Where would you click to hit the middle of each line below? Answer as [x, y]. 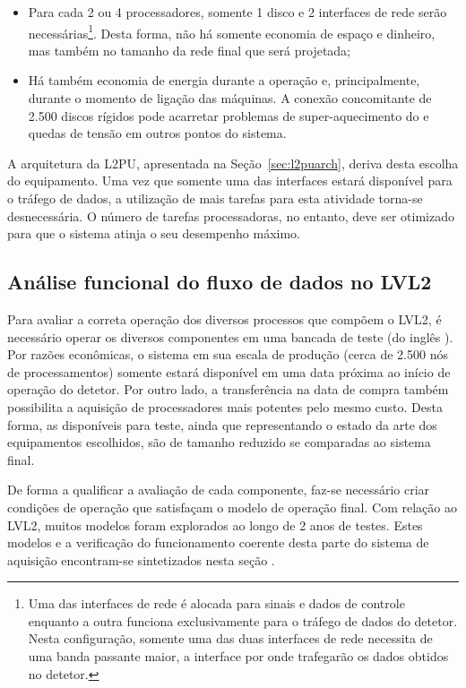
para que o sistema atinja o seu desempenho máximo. [154, 233]
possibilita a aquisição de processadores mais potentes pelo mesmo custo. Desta [225, 406]
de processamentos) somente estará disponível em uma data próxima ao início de [229, 371]
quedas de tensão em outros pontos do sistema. [157, 133]
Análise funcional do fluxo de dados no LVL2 [220, 282]
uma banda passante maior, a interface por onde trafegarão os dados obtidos [238, 656]
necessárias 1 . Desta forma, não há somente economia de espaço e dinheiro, [232, 31]
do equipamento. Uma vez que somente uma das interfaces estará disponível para [230, 181]
